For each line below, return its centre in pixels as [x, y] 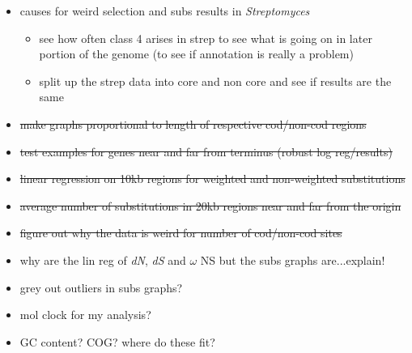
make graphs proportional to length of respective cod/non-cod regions [193, 123]
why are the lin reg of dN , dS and [103, 259]
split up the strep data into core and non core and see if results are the [215, 81]
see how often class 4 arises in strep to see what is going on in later [206, 38]
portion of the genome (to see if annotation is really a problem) [196, 54]
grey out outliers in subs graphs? [101, 287]
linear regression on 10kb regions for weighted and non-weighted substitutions [212, 179]
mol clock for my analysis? [85, 315]
